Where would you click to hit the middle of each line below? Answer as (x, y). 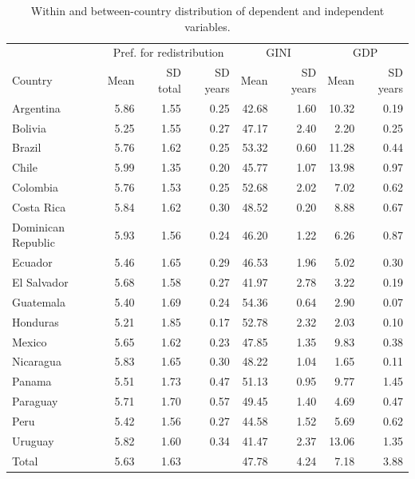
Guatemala (39, 301)
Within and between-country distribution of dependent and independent (207, 10)
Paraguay (35, 401)
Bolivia (29, 127)
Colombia (35, 187)
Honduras (36, 321)
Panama (32, 381)
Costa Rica (39, 206)
